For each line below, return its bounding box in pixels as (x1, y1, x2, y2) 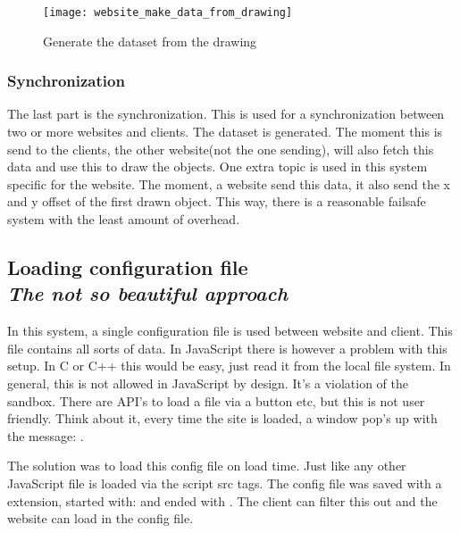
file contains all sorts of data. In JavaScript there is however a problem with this (7, 338, 447, 357)
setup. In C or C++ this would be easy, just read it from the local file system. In (7, 356, 451, 375)
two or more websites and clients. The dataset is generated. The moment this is (7, 122, 443, 141)
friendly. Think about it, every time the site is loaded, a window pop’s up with (7, 409, 438, 428)
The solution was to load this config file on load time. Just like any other (7, 456, 406, 475)
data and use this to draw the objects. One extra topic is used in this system (7, 157, 428, 176)
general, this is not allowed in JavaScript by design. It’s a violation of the (7, 374, 408, 392)
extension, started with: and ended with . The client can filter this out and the (7, 491, 438, 510)
